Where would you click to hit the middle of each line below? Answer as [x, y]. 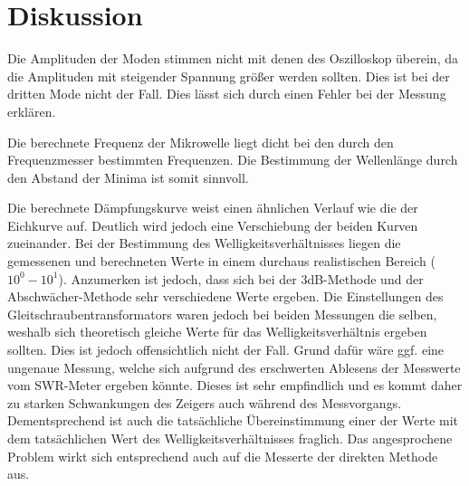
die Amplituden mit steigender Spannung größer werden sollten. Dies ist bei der [229, 76]
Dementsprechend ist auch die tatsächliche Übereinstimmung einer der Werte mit [233, 420]
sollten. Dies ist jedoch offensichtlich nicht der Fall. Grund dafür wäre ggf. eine [226, 350]
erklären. [32, 111]
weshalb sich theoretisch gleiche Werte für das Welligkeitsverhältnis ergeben [217, 332]
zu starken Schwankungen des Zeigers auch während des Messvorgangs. [205, 402]
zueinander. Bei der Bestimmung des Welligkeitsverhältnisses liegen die [204, 243]
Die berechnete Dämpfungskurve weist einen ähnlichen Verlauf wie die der [213, 208]
